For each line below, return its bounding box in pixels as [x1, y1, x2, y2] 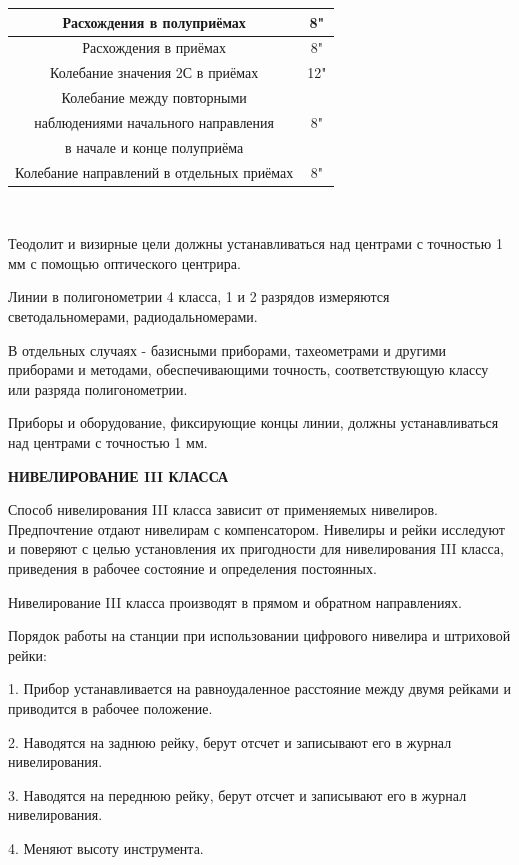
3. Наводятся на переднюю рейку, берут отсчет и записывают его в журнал [8, 784, 467, 805]
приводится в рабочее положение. [8, 697, 213, 718]
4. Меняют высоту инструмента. [8, 837, 204, 858]
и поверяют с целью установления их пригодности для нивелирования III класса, [8, 538, 504, 559]
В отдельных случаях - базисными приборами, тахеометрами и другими [8, 339, 446, 360]
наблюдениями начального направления [34, 111, 275, 132]
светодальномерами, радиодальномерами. [8, 306, 258, 327]
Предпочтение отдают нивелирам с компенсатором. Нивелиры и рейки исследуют [8, 518, 505, 539]
